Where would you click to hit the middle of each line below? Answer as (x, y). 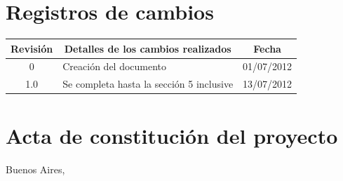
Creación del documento (115, 66)
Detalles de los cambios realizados (148, 48)
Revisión (32, 48)
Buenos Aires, (35, 169)
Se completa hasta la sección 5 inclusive (148, 84)
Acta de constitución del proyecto (172, 135)
